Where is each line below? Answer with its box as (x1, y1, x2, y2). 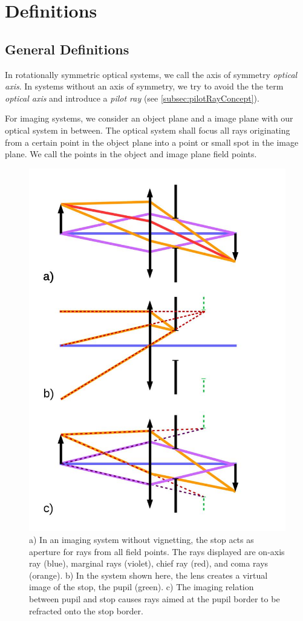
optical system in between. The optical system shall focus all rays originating (5, 123, 290, 136)
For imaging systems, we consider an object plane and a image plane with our (5, 112, 293, 125)
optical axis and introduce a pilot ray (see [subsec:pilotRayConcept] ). (5, 91, 259, 104)
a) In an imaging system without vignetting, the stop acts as (29, 533, 254, 546)
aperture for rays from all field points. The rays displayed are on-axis (29, 545, 285, 558)
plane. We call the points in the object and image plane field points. (5, 148, 257, 160)
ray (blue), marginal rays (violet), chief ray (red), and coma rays (29, 557, 269, 570)
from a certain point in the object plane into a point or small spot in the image (5, 135, 299, 148)
